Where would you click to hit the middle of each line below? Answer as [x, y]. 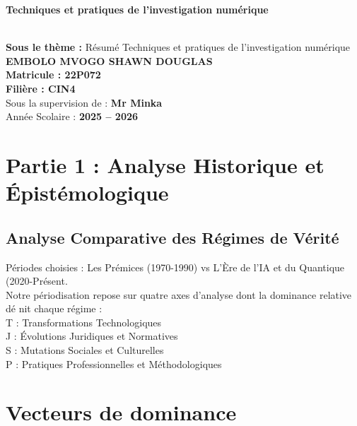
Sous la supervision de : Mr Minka [84, 102]
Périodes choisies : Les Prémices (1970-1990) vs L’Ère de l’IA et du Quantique [175, 267]
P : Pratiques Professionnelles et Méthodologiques [114, 363]
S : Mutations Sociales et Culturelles [85, 350]
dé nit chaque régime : [54, 308]
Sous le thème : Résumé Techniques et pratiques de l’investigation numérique [178, 47]
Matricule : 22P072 [53, 75]
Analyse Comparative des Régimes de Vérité [172, 237]
